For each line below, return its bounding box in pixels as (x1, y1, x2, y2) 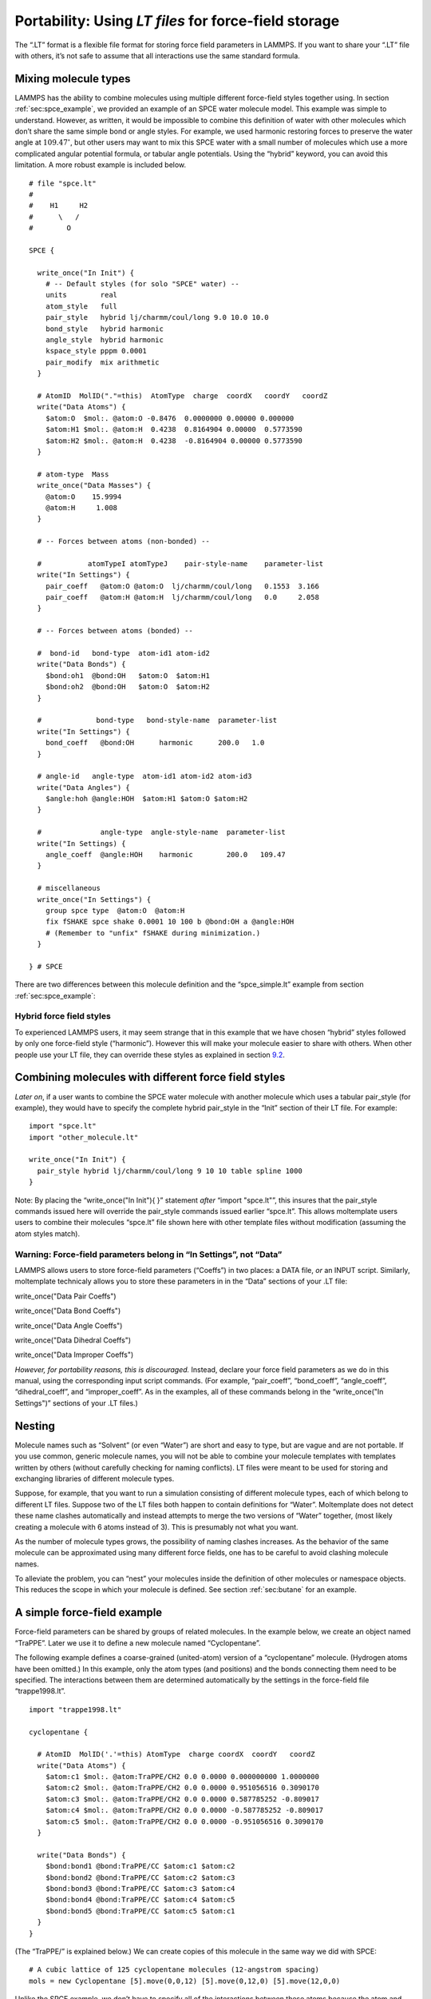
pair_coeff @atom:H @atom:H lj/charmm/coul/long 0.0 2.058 (45, 593, 319, 602)
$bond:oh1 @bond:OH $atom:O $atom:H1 (45, 671, 211, 680)
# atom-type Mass (37, 469, 109, 479)
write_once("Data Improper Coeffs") (14, 1350, 134, 1359)
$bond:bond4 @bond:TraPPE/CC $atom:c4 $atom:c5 (45, 1895, 235, 1905)
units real (45, 290, 118, 300)
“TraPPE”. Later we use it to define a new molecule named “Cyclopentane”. (14, 1638, 261, 1647)
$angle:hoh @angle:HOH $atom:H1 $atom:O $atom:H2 (45, 794, 248, 804)
